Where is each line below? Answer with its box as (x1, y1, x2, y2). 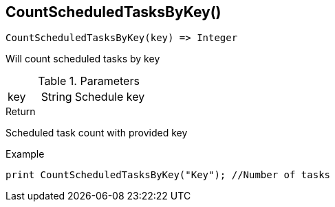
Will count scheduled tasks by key (6, 53, 160, 65)
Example (6, 148, 45, 160)
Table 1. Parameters (38, 74, 140, 88)
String (41, 90, 72, 104)
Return (6, 106, 36, 118)
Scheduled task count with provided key (6, 127, 188, 139)
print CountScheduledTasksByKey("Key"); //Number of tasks (6, 169, 331, 181)
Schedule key (74, 90, 145, 104)
